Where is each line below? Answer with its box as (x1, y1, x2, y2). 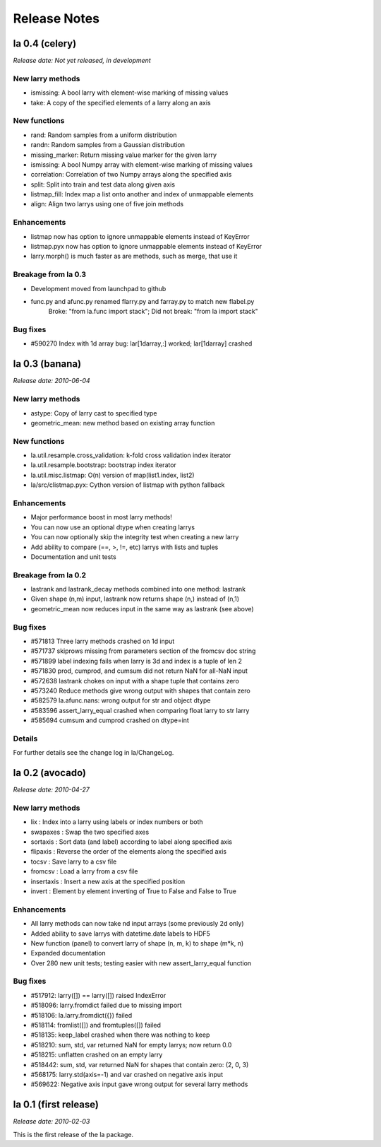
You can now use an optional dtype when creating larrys (30, 523, 195, 531)
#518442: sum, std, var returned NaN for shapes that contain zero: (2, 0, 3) (30, 1060, 249, 1069)
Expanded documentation (30, 949, 106, 958)
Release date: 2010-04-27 (13, 785, 90, 794)
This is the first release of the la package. (13, 1130, 134, 1139)
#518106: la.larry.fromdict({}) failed (30, 1011, 133, 1019)
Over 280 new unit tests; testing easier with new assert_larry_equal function (30, 958, 252, 967)
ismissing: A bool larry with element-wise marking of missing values (30, 88, 229, 97)
